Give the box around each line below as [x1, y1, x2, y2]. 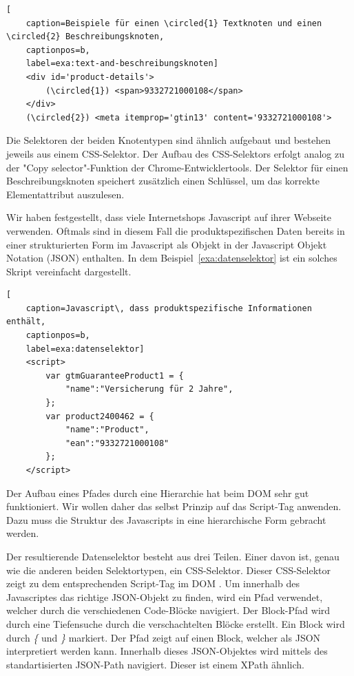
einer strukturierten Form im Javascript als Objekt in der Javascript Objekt [6, 237, 327, 251]
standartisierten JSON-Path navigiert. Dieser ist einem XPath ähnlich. [6, 657, 304, 671]
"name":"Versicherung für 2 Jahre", [65, 384, 233, 394]
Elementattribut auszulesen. [6, 187, 125, 201]
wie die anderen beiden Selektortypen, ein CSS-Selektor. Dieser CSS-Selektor [6, 562, 331, 577]
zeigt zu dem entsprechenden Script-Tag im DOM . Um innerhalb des [6, 576, 300, 591]
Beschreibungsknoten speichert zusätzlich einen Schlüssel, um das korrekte [6, 173, 320, 188]
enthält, [6, 317, 46, 327]
